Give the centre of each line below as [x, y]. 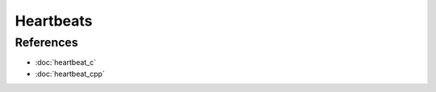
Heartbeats [54, 21]
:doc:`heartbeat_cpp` [70, 74]
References [46, 42]
